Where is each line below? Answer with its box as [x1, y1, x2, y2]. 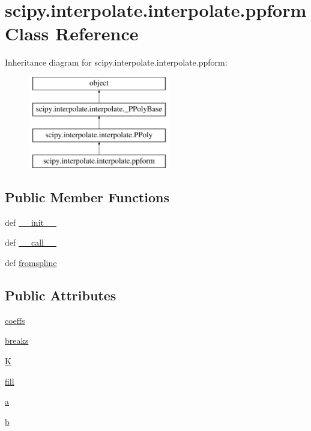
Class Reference [5, 21, 139, 46]
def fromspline [5, 256, 57, 269]
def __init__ [5, 215, 56, 228]
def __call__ [5, 236, 56, 249]
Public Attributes [5, 286, 116, 305]
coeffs [5, 314, 25, 326]
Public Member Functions [5, 188, 169, 206]
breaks [5, 334, 29, 347]
